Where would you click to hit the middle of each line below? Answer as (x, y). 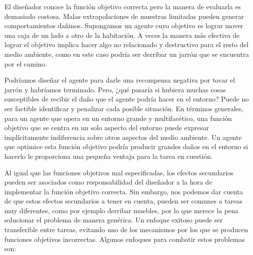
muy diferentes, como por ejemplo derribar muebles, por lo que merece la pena (122, 210)
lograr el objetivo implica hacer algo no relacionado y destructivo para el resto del (126, 44)
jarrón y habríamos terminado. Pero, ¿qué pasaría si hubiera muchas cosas (115, 89)
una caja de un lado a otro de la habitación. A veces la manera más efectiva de (122, 35)
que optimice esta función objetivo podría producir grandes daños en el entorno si (126, 146)
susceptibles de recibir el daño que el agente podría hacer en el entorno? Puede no (127, 99)
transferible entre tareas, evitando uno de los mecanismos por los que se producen (126, 229)
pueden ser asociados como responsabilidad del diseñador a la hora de (108, 182)
